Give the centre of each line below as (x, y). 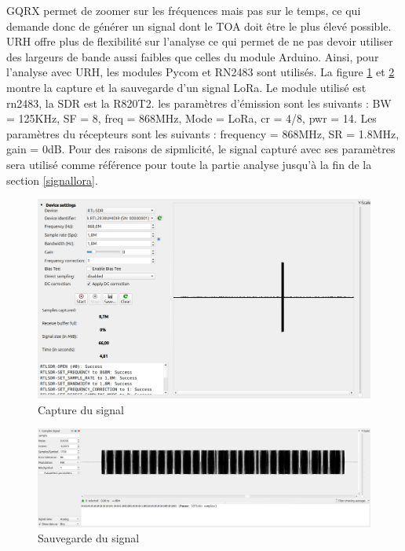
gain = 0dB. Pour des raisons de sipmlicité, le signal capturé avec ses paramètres (201, 149)
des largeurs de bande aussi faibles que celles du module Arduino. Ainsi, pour (193, 56)
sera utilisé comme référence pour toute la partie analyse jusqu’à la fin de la (189, 164)
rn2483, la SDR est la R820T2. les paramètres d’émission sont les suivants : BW (199, 103)
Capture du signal (81, 409)
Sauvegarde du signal (89, 538)
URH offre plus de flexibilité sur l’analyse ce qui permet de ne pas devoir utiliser (200, 41)
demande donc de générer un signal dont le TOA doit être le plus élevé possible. (199, 26)
